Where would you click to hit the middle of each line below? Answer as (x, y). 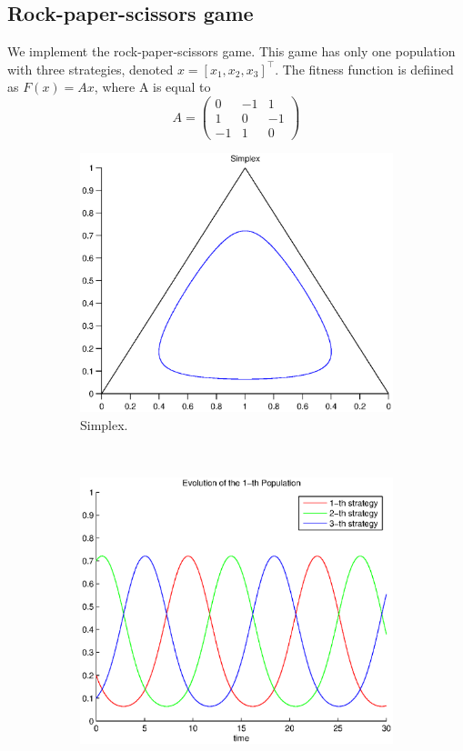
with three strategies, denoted (91, 69)
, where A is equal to (152, 87)
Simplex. (104, 424)
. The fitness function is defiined (364, 69)
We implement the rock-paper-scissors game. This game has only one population (231, 51)
